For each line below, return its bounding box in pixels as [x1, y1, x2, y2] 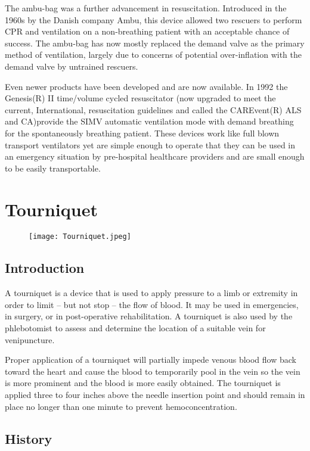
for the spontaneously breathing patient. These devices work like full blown [5, 126, 280, 139]
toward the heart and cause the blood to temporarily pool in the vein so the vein [5, 365, 300, 377]
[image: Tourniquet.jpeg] [29, 232, 131, 241]
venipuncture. [5, 333, 55, 346]
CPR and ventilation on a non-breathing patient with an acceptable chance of [5, 25, 290, 38]
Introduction [5, 259, 85, 277]
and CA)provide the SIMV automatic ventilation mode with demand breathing [5, 115, 294, 127]
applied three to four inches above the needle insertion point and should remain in [5, 388, 305, 401]
